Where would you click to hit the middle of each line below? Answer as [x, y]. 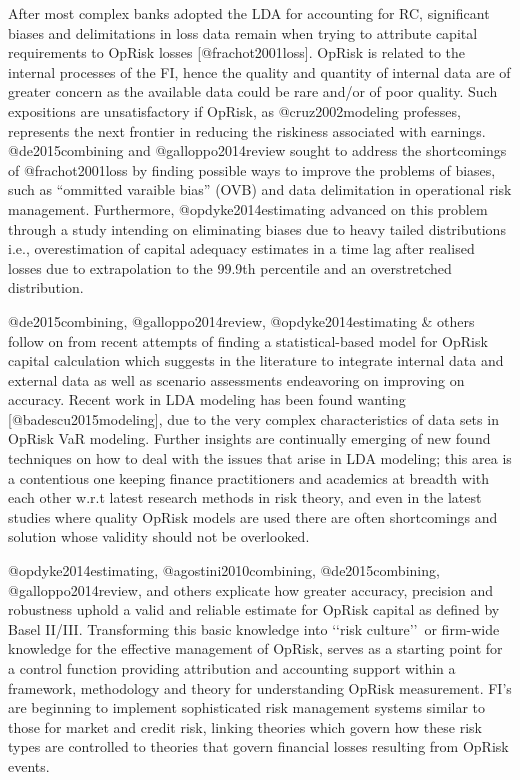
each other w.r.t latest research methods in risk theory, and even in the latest [245, 497]
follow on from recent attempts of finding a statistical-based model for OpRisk [248, 340]
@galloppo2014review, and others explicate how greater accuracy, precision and [250, 589]
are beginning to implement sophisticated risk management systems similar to [247, 707]
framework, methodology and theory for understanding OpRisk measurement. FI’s [260, 687]
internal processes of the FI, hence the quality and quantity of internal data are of [259, 71]
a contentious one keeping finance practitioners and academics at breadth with [249, 477]
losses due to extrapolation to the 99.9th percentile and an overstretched [230, 267]
